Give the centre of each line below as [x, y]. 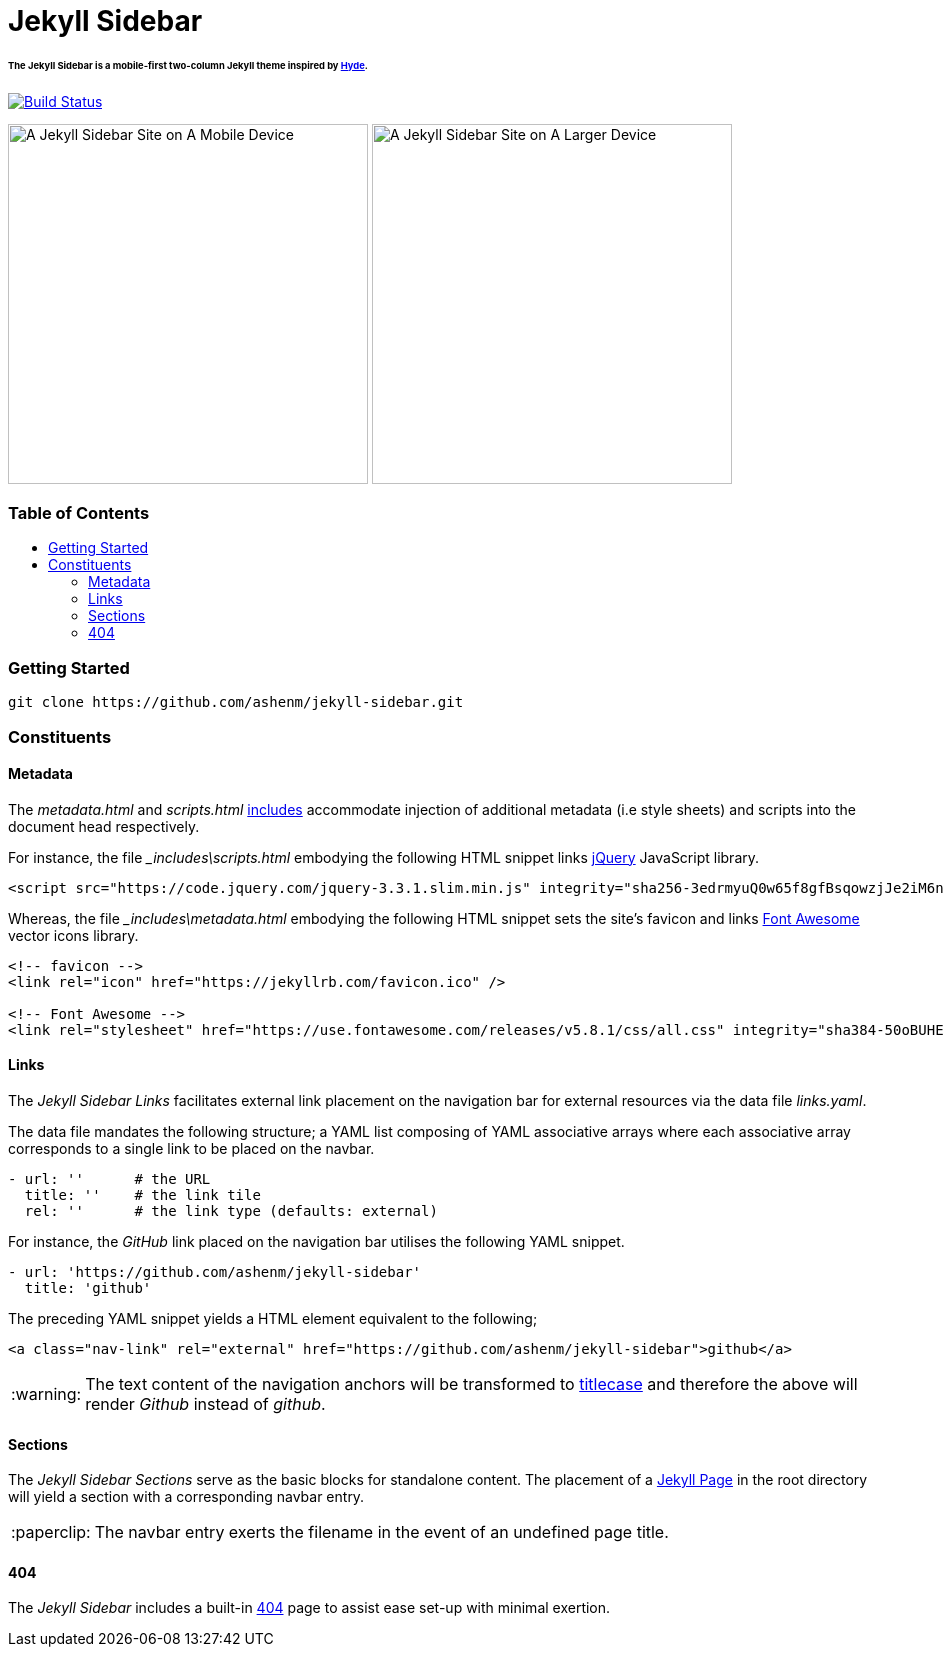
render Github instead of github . [205, 1404]
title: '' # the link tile [142, 1195]
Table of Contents [79, 513]
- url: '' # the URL [109, 1179]
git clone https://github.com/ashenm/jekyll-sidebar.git [236, 702]
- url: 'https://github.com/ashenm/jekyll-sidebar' [215, 1272]
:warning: [46, 1394]
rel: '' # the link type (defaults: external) [231, 1211]
